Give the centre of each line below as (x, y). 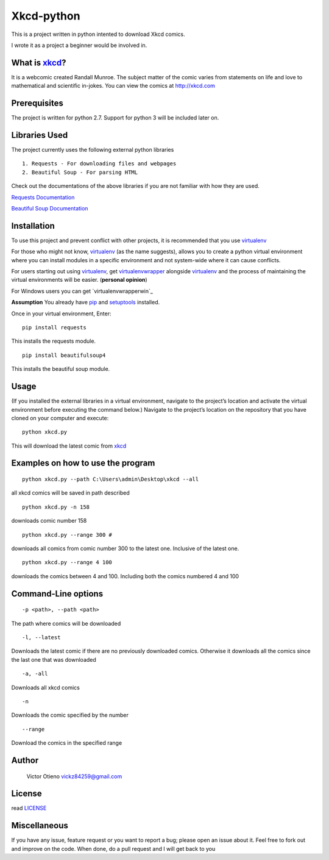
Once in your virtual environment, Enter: (61, 314)
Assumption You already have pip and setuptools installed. (86, 303)
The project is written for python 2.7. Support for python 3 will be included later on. (115, 118)
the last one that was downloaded (54, 659)
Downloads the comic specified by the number (70, 715)
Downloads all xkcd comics (46, 687)
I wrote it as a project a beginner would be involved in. (79, 45)
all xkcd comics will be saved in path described (71, 493)
